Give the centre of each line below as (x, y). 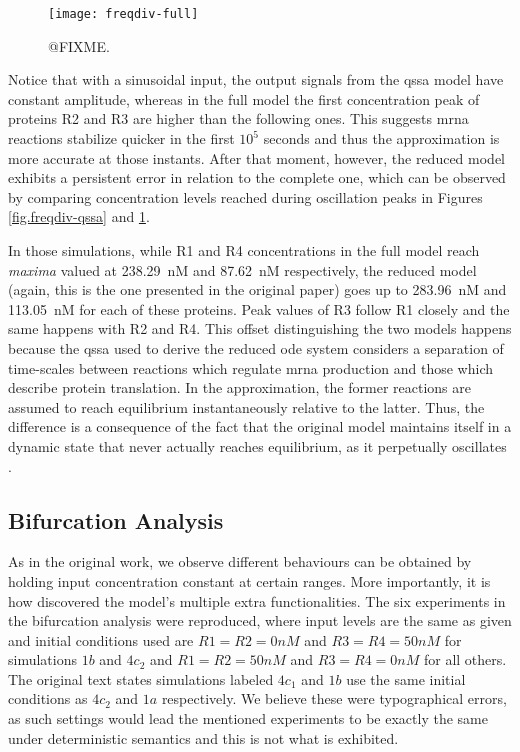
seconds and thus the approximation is (381, 138)
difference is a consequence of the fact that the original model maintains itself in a (260, 426)
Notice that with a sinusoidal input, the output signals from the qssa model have (256, 79)
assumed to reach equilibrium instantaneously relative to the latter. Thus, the (246, 406)
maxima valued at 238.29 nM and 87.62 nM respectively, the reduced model (242, 269)
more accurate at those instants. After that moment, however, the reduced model (256, 157)
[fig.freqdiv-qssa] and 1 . (79, 216)
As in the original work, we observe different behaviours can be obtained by (240, 561)
